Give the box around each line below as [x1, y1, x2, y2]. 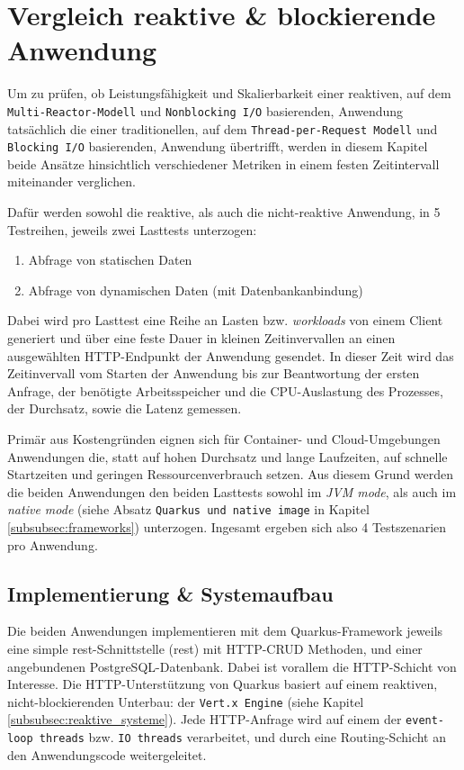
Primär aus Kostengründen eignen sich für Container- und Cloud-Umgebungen [7, 430, 441, 448]
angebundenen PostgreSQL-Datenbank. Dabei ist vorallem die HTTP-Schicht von [7, 657, 457, 675]
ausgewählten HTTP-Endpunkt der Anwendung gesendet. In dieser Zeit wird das [7, 346, 454, 365]
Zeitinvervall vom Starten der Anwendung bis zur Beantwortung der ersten [7, 364, 420, 383]
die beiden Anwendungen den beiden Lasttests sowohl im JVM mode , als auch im [7, 482, 457, 501]
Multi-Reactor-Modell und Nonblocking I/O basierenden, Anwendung [7, 101, 404, 120]
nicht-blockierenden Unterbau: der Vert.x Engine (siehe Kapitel [7, 692, 364, 711]
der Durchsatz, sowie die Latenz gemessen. [7, 399, 242, 418]
